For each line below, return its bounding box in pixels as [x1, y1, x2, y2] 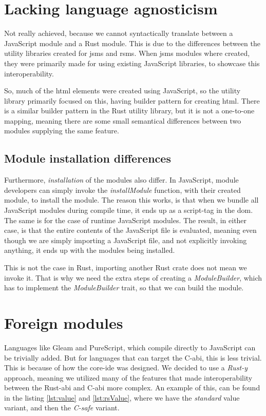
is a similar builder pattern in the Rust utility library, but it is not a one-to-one [4, 105, 255, 116]
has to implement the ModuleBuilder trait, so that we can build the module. [4, 282, 244, 293]
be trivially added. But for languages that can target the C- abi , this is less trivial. [4, 352, 262, 363]
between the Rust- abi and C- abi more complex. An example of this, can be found [4, 382, 260, 393]
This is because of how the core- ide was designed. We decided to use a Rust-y [4, 362, 248, 373]
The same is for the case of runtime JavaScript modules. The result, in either [4, 214, 247, 225]
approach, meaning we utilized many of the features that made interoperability [4, 372, 253, 383]
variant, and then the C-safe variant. [4, 402, 120, 413]
